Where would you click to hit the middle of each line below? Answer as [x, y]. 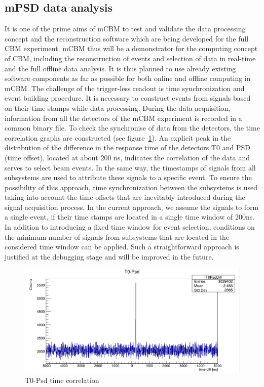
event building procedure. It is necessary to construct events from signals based [128, 98]
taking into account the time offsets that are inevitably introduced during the [125, 197]
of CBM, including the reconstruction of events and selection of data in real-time [130, 58]
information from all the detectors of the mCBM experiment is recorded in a [123, 118]
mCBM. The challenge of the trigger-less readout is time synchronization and [125, 88]
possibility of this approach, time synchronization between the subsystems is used [131, 187]
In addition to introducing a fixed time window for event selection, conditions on [130, 227]
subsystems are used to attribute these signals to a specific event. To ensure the [128, 177]
